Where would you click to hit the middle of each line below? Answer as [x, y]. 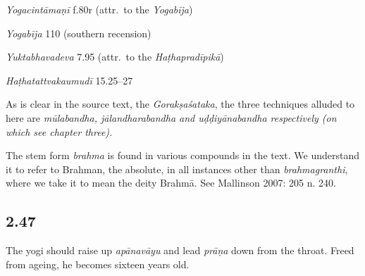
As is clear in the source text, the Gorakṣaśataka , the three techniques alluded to [180, 104]
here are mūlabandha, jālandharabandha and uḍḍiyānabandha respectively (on [171, 117]
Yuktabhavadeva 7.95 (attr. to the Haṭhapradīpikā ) [115, 57]
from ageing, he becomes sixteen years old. [98, 264]
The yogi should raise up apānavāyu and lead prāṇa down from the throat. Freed [180, 250]
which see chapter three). [59, 131]
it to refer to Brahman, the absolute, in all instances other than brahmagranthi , [177, 169]
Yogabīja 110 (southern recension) [79, 33]
